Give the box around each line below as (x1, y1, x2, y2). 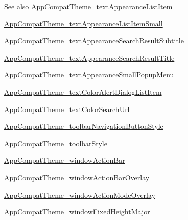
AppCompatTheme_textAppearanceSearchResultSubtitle (4, 35, 184, 46)
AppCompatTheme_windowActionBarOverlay (4, 172, 150, 182)
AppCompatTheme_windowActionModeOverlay (4, 189, 156, 200)
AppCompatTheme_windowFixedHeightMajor (4, 206, 150, 217)
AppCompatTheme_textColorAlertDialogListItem (4, 86, 162, 97)
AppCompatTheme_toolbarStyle (4, 137, 107, 148)
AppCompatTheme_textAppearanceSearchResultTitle (4, 52, 175, 63)
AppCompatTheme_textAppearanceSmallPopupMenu (4, 69, 174, 80)
